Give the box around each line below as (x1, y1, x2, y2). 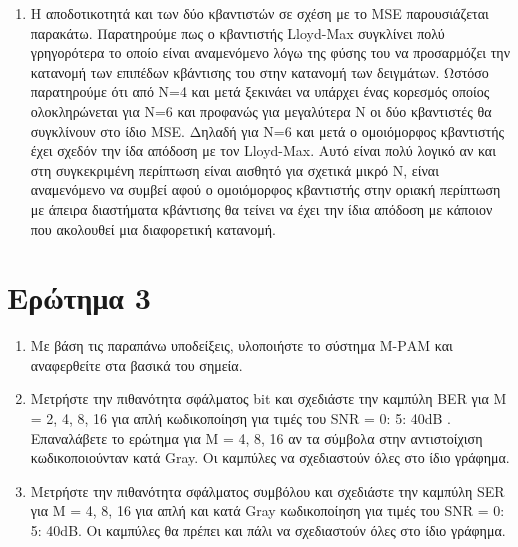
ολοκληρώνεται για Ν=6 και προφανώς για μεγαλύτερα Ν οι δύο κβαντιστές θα (30, 100, 492, 121)
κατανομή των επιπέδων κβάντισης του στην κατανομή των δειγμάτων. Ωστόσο (30, 61, 489, 82)
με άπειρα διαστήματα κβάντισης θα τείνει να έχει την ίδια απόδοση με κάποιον (30, 198, 493, 219)
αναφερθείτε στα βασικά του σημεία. (30, 354, 243, 375)
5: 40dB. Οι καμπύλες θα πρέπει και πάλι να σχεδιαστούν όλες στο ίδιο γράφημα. (30, 520, 506, 540)
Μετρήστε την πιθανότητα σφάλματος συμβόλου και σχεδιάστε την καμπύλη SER (30, 480, 505, 501)
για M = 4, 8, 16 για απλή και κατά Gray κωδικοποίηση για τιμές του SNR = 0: (30, 500, 505, 521)
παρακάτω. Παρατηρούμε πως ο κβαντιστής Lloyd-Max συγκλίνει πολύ (30, 22, 445, 43)
